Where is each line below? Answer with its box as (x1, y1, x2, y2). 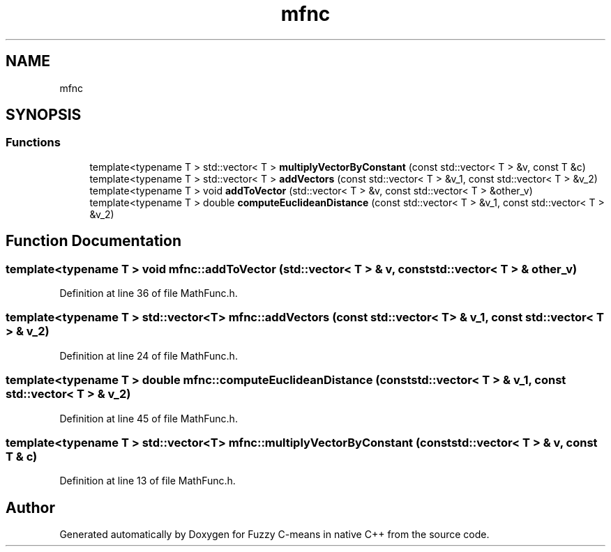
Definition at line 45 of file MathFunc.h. (59, 412, 238, 424)
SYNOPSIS (6, 106, 82, 124)
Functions (6, 135, 61, 150)
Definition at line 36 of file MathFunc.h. (59, 287, 238, 300)
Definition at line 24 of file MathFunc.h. (59, 349, 238, 362)
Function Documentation (6, 232, 181, 250)
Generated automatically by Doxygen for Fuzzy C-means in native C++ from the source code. (59, 528, 490, 541)
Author (6, 498, 55, 516)
